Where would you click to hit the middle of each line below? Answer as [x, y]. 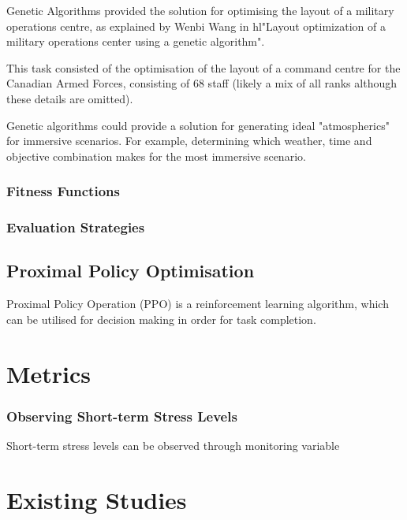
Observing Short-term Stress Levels [122, 416]
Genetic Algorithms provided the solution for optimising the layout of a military [200, 10]
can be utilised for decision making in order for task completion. [161, 319]
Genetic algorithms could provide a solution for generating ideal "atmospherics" [198, 125]
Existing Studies [97, 499]
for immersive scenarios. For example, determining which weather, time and [189, 141]
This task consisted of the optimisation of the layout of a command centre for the [203, 67]
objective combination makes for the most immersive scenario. [156, 156]
